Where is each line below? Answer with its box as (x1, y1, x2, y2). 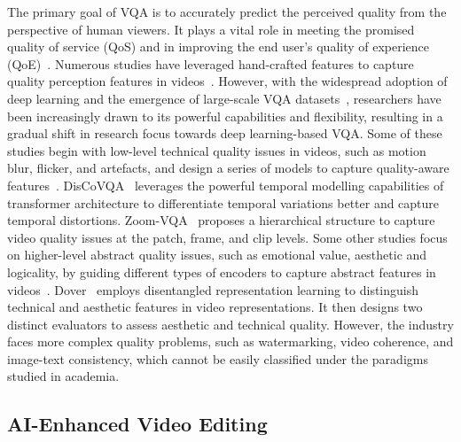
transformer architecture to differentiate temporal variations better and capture (7, 193, 440, 212)
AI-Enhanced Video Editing (7, 410, 268, 438)
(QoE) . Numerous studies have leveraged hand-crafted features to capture (7, 54, 414, 73)
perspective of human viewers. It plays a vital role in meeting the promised (7, 19, 415, 38)
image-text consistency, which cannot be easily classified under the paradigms (7, 349, 428, 368)
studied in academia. (7, 367, 120, 385)
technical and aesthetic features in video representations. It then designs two (7, 298, 423, 316)
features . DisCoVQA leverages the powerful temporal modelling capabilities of (7, 175, 444, 194)
